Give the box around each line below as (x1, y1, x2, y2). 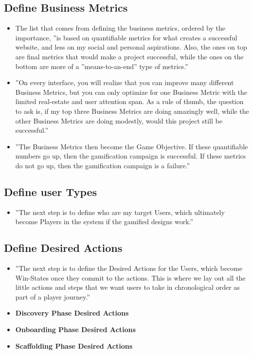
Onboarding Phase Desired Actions (15, 324, 136, 335)
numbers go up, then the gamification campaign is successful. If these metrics (15, 151, 246, 161)
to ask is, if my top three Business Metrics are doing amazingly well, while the (15, 106, 249, 116)
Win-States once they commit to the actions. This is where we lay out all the (15, 272, 246, 283)
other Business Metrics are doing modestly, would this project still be (15, 115, 222, 125)
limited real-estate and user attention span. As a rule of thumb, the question (15, 96, 244, 106)
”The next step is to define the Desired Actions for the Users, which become (15, 263, 242, 273)
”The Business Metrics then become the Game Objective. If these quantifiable (15, 141, 248, 151)
